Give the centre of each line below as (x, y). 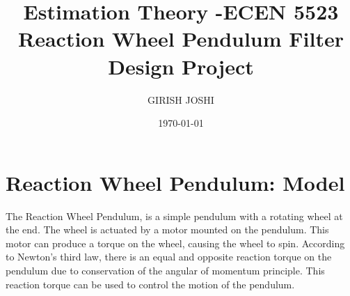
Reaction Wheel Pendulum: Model (175, 182)
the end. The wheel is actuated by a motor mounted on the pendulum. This (167, 229)
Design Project (181, 66)
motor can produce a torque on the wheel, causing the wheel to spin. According (175, 243)
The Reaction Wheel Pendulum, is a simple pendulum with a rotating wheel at (174, 216)
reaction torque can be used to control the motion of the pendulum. (150, 284)
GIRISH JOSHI (181, 99)
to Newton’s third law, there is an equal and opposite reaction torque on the (169, 257)
